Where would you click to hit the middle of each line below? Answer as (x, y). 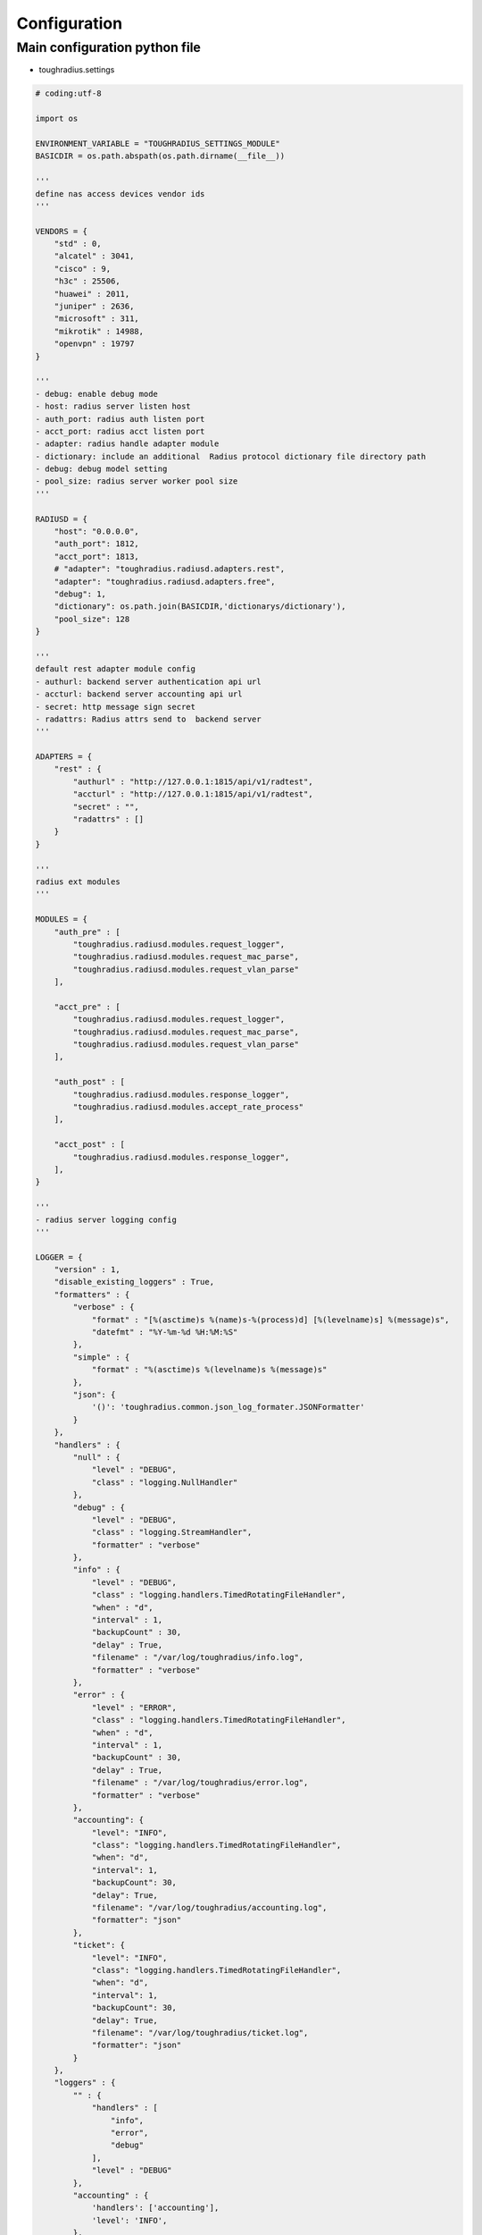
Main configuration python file (108, 47)
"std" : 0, (78, 244)
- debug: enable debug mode (96, 394)
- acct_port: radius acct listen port (120, 431)
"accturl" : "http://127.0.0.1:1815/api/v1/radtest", (193, 794)
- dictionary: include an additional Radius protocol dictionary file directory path (231, 456)
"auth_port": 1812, (97, 544)
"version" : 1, (87, 1270)
